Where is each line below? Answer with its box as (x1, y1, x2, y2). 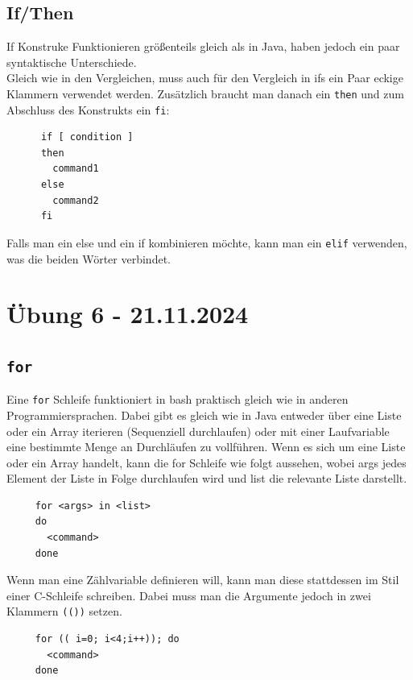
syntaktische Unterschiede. (6, 53, 137, 70)
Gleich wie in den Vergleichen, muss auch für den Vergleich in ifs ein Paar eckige (6, 69, 403, 86)
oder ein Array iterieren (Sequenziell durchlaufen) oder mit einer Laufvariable (6, 422, 390, 439)
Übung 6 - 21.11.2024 (6, 297, 249, 330)
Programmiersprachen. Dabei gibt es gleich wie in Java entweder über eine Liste (6, 406, 402, 423)
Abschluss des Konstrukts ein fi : (6, 101, 170, 118)
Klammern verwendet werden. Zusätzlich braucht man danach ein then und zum (6, 85, 404, 102)
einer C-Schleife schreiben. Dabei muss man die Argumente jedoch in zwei (6, 587, 371, 603)
